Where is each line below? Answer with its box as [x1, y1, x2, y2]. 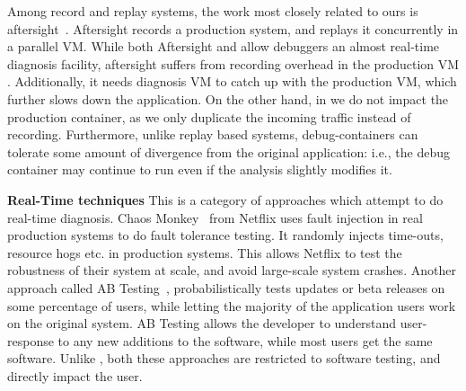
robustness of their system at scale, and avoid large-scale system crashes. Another [7, 261, 456, 280]
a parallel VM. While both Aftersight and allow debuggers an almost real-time [7, 37, 440, 56]
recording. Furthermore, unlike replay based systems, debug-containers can [7, 125, 418, 144]
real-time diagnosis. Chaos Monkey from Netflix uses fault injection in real [7, 208, 423, 227]
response [7, 331, 54, 350]
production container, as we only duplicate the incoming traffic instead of [7, 107, 411, 126]
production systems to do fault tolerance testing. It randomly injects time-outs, [7, 226, 444, 244]
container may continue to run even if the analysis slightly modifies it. [7, 160, 392, 179]
